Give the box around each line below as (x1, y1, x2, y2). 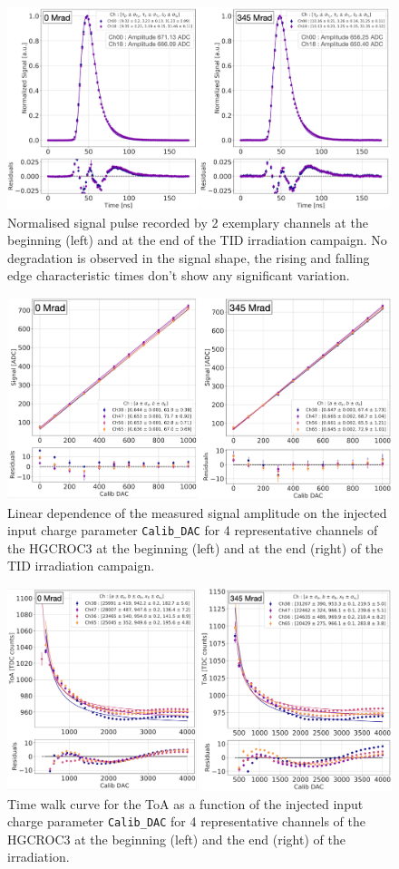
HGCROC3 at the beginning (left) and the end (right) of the (7, 829, 345, 848)
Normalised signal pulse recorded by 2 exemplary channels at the (7, 212, 368, 231)
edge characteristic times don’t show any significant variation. (7, 266, 350, 285)
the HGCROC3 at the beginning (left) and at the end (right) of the (7, 538, 384, 557)
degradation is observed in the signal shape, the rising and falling (7, 248, 370, 267)
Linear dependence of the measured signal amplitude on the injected (7, 503, 387, 522)
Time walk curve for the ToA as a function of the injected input (7, 794, 364, 813)
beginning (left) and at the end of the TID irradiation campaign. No (7, 230, 387, 249)
